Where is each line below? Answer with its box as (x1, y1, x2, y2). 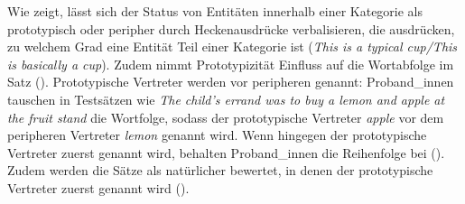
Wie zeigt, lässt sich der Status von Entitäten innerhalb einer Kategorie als (7, 2, 423, 20)
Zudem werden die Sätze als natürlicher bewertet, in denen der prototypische (7, 161, 433, 180)
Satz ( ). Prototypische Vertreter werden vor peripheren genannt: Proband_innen (7, 72, 454, 91)
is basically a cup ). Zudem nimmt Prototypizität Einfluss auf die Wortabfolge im (7, 54, 454, 73)
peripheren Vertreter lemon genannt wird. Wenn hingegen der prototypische (7, 125, 427, 144)
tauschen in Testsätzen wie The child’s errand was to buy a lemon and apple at (7, 89, 445, 108)
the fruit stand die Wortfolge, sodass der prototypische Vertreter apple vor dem (7, 107, 444, 126)
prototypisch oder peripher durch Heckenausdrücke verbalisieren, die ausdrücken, (7, 19, 455, 38)
